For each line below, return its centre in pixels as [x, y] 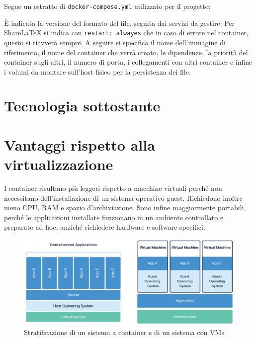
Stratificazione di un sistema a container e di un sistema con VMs [124, 332]
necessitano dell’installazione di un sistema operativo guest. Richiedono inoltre [123, 198]
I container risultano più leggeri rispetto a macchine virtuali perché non [113, 188]
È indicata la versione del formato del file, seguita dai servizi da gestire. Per [120, 23]
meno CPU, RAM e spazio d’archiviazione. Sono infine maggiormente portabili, [125, 208]
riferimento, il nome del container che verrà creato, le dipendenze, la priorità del [126, 52]
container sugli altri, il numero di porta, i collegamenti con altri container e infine [128, 62]
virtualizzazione [59, 164]
